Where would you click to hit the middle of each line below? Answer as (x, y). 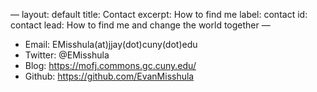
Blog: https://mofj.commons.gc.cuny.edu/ (110, 65)
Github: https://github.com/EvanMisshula (109, 76)
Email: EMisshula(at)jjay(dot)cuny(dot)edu (111, 44)
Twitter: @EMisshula (67, 55)
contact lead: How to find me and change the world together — (140, 25)
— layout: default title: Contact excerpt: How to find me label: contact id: (159, 14)
